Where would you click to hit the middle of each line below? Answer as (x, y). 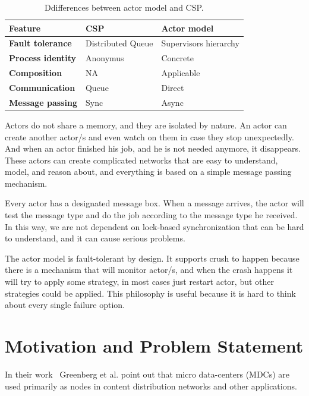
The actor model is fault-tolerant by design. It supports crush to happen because (152, 258)
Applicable (181, 73)
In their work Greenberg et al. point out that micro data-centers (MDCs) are (147, 374)
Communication (42, 87)
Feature (25, 28)
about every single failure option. (65, 305)
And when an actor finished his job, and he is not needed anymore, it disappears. (153, 148)
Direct (173, 87)
